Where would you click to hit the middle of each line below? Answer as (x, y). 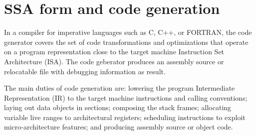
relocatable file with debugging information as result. (85, 71)
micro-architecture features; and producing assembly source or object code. (119, 127)
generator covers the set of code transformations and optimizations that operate (126, 42)
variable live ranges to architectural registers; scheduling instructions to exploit (125, 117)
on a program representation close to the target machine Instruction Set (114, 52)
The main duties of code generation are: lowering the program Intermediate (120, 88)
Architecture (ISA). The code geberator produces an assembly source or (114, 61)
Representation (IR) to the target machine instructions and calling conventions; (126, 97)
